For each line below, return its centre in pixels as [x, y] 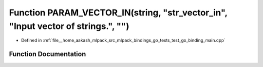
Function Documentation [47, 54]
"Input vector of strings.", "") [69, 26]
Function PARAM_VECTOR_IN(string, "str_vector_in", [118, 13]
